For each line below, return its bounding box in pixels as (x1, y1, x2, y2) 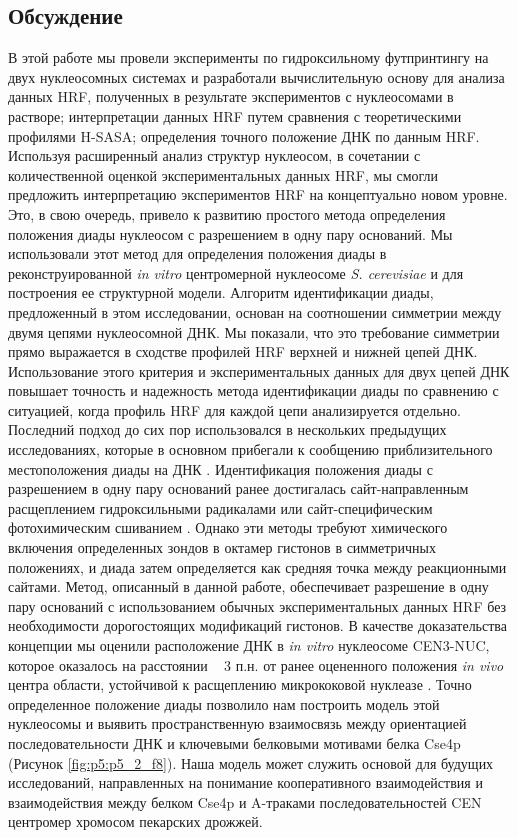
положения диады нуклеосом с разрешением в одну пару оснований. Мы (8, 223, 453, 244)
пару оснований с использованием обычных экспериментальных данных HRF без (8, 595, 507, 616)
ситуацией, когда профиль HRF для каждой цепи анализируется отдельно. (8, 399, 461, 420)
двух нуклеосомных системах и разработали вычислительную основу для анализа (8, 66, 505, 87)
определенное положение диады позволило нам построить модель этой (8, 693, 440, 714)
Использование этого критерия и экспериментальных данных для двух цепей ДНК (8, 360, 510, 381)
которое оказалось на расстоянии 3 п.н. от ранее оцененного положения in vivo (8, 654, 504, 675)
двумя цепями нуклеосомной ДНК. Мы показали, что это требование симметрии (8, 321, 500, 342)
